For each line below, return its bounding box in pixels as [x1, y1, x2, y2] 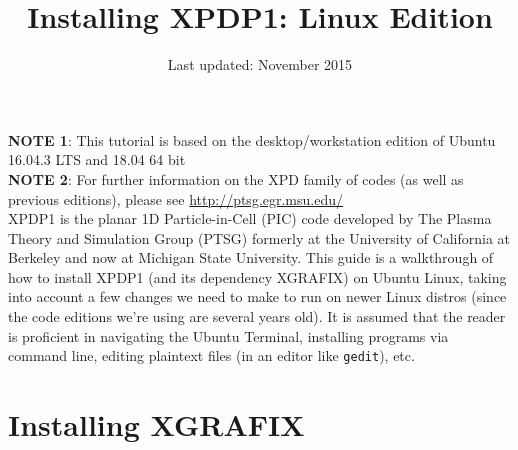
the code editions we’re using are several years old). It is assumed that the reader [8, 306, 506, 327]
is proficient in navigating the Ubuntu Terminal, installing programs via [8, 325, 449, 346]
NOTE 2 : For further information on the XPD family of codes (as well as [8, 168, 464, 189]
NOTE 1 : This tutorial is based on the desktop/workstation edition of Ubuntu [8, 129, 496, 150]
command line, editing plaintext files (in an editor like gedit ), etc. [8, 345, 415, 366]
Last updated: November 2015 [167, 54, 353, 75]
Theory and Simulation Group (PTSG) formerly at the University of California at [8, 227, 511, 248]
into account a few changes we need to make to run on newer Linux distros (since [8, 286, 507, 307]
